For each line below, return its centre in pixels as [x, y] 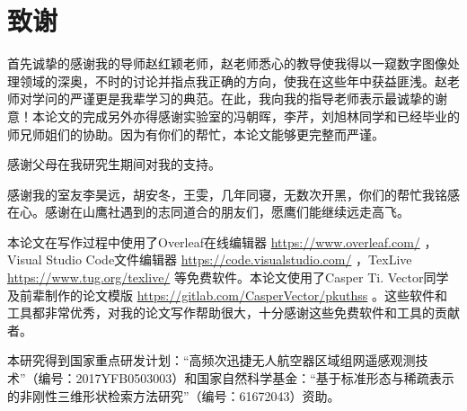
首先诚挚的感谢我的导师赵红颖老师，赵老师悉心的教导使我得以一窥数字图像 [227, 63]
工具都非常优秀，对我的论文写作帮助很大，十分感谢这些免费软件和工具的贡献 [233, 313]
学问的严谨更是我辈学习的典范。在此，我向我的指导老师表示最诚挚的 [233, 98]
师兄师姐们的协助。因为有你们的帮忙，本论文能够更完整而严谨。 [196, 134]
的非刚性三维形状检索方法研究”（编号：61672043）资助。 [174, 395]
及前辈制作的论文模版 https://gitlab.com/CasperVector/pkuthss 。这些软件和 [228, 295]
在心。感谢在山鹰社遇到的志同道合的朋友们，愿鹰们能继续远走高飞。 [208, 212]
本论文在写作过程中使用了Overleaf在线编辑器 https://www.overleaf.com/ [214, 241]
